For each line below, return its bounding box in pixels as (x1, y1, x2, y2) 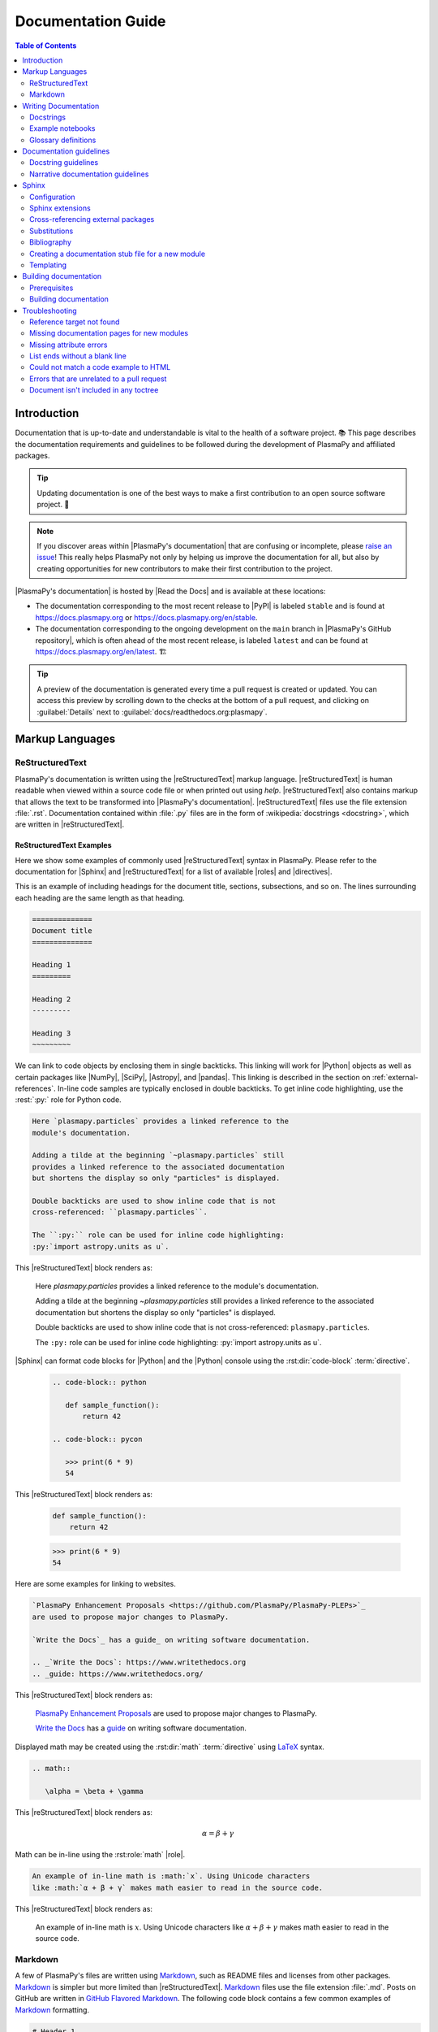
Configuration (29, 192, 76, 202)
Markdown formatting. (15, 2004, 89, 2015)
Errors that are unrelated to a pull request (29, 374, 167, 384)
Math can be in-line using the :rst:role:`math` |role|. (15, 1850, 186, 1860)
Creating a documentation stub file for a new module (29, 249, 206, 258)
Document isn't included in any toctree (29, 385, 159, 395)
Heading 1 (32, 960, 71, 970)
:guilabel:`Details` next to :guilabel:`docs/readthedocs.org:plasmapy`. (36, 707, 268, 717)
